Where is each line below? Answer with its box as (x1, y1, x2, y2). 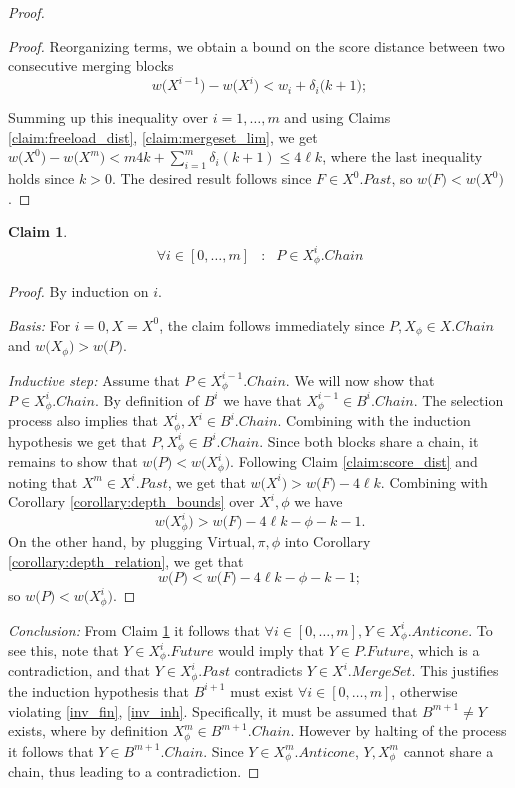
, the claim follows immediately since (159, 314, 385, 335)
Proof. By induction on (8, 281, 149, 302)
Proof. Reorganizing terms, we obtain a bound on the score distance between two (8, 35, 505, 56)
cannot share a (403, 740, 494, 761)
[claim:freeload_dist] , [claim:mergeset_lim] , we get (8, 126, 318, 147)
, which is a (409, 640, 480, 661)
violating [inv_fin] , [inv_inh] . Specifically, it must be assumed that (8, 700, 418, 721)
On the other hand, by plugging (8, 530, 203, 551)
